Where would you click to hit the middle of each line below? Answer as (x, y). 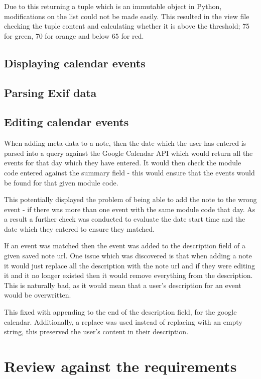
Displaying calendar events (75, 63)
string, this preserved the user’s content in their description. (96, 331)
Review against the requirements (120, 366)
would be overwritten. (38, 295)
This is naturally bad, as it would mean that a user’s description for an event (123, 285)
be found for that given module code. (61, 182)
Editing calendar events (67, 122)
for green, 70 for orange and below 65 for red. (74, 35)
